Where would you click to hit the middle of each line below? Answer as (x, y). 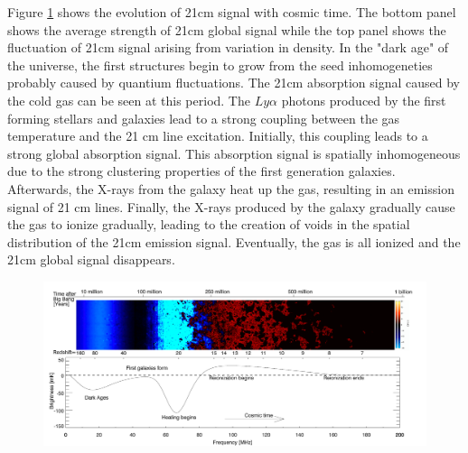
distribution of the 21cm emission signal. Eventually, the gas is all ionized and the (234, 241)
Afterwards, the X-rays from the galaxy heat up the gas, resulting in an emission (231, 188)
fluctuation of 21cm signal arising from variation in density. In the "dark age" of (228, 47)
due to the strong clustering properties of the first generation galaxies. (201, 171)
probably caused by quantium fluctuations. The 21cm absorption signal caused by (234, 83)
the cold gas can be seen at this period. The (129, 100)
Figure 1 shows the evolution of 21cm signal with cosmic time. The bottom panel (232, 12)
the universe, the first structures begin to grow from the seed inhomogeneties (220, 65)
